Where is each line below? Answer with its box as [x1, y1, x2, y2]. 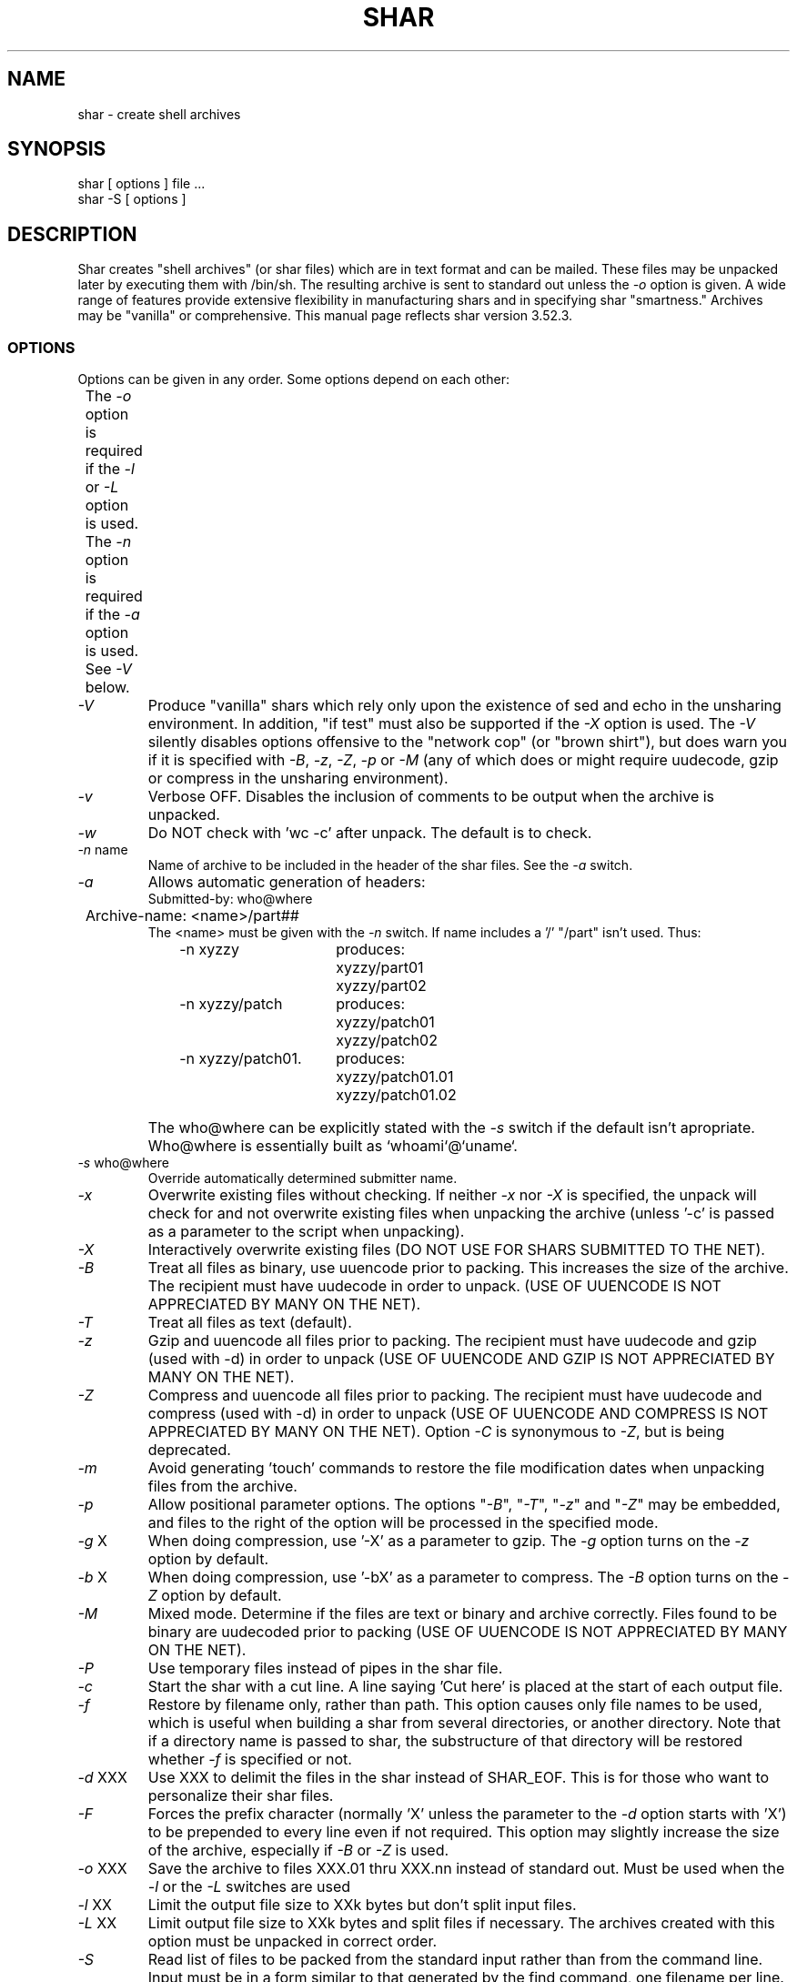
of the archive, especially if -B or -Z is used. [147, 1841, 449, 1860]
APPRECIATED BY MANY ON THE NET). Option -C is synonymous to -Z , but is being [147, 1422, 725, 1441]
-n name [77, 842, 128, 858]
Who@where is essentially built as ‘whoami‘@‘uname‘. [147, 1137, 518, 1156]
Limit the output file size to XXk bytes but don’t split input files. [147, 1896, 577, 1915]
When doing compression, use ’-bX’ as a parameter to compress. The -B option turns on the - [147, 1568, 790, 1587]
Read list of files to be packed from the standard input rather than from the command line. [147, 1950, 763, 1969]
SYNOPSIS [7, 137, 106, 161]
